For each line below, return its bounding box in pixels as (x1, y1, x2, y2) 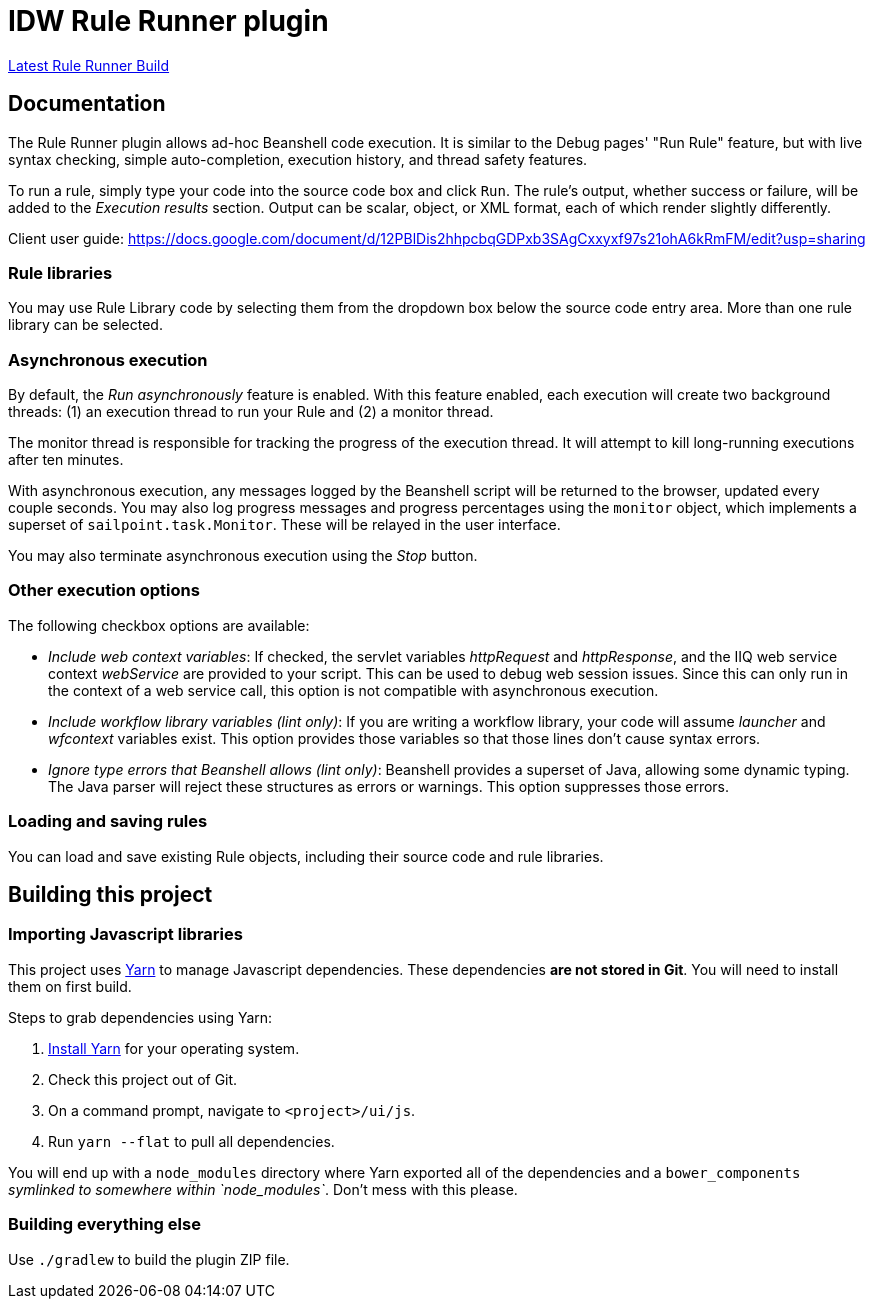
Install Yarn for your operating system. (48, 1039, 300, 1057)
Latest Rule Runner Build (8, 56, 170, 74)
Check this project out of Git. (48, 1070, 238, 1088)
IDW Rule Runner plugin (8, 4, 329, 38)
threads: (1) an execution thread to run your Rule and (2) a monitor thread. (8, 403, 494, 421)
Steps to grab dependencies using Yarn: (8, 1008, 273, 1026)
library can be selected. (8, 316, 163, 334)
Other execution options (8, 580, 200, 601)
